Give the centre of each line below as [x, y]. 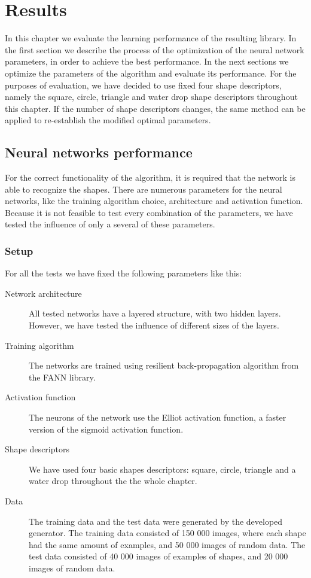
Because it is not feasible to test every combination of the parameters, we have [149, 212]
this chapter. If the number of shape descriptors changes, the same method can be [155, 108]
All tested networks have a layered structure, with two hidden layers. [155, 313]
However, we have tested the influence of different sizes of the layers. [154, 325]
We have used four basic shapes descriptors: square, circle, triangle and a [162, 469]
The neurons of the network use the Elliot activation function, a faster [158, 417]
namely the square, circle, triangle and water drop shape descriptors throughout [151, 97]
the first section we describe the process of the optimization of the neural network [155, 49]
